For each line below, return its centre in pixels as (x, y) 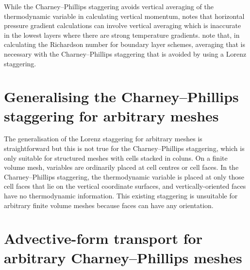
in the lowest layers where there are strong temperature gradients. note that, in (122, 35)
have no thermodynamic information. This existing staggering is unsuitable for (121, 196)
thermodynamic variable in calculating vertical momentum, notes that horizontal (124, 16)
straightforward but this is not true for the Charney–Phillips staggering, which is (124, 148)
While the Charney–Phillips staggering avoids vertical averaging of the (109, 6)
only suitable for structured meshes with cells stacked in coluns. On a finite (116, 157)
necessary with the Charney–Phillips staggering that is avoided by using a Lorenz (125, 53)
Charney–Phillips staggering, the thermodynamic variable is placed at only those (124, 176)
